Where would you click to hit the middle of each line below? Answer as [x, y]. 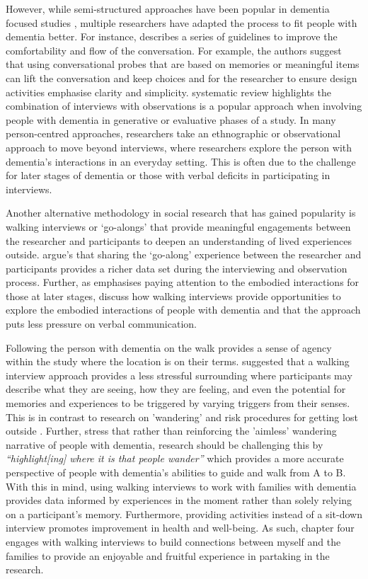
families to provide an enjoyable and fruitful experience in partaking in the [168, 555]
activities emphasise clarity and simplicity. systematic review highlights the [168, 92]
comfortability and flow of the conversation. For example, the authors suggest [174, 50]
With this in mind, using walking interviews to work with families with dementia [181, 486]
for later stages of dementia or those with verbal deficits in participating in [168, 175]
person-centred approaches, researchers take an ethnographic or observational [173, 133]
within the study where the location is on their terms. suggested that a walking [178, 361]
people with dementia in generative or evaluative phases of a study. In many [171, 119]
